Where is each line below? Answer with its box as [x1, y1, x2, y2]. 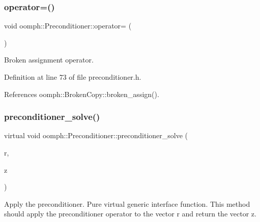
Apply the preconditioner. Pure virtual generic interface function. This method [4, 198, 250, 209]
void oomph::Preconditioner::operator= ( [4, 20, 132, 31]
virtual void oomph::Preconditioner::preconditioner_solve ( [4, 130, 188, 141]
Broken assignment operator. [4, 54, 94, 65]
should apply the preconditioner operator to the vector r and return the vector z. [4, 208, 256, 219]
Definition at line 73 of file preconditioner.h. [4, 72, 141, 82]
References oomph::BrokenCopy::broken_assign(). [4, 88, 159, 99]
